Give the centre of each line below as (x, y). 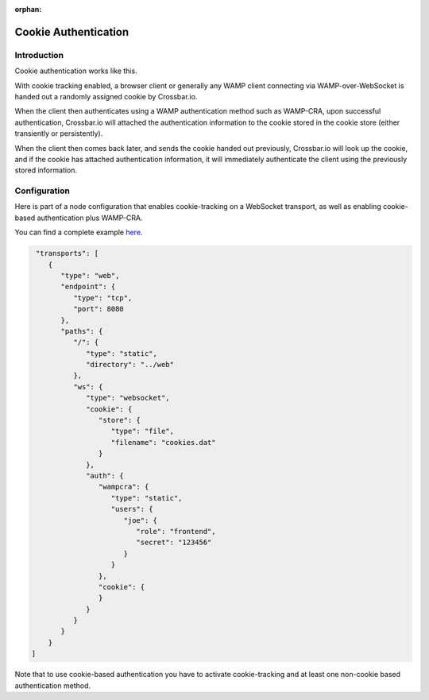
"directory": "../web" (130, 365)
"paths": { (82, 331)
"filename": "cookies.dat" (163, 442)
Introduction (39, 55)
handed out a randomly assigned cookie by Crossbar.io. (106, 96)
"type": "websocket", (128, 398)
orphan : (28, 9)
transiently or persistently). (59, 133)
